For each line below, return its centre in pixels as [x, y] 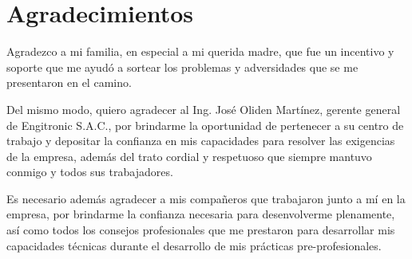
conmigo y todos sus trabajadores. [90, 172]
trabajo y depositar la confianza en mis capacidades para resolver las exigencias [201, 141]
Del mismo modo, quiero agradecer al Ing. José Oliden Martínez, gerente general [204, 109]
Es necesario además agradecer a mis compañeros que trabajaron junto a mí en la [206, 198]
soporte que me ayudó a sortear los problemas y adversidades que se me [182, 67]
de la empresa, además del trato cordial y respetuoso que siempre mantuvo [189, 156]
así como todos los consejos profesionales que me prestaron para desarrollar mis [201, 230]
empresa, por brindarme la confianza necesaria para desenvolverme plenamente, [201, 214]
